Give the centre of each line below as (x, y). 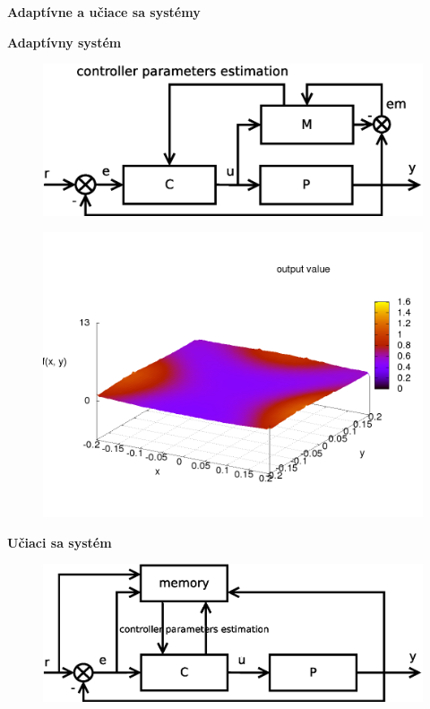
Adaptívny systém (64, 42)
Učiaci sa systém (60, 542)
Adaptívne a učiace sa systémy (104, 12)
